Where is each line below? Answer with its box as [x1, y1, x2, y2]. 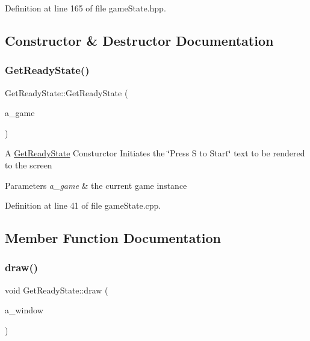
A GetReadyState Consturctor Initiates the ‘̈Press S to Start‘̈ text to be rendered [5, 147, 305, 159]
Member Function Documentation [5, 229, 222, 247]
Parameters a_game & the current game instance [5, 179, 187, 191]
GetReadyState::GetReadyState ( [5, 86, 128, 99]
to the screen [5, 158, 52, 171]
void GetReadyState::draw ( [5, 283, 108, 296]
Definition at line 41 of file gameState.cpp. [5, 199, 161, 212]
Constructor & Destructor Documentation [5, 31, 274, 49]
